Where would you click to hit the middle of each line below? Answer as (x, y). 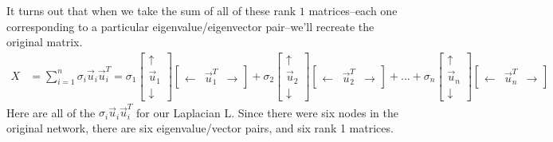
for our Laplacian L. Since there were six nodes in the (267, 112)
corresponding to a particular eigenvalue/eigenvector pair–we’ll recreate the (190, 26)
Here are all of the (51, 112)
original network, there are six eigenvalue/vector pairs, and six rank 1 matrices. (200, 127)
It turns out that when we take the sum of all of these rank (151, 10)
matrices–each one (353, 10)
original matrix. (45, 42)
